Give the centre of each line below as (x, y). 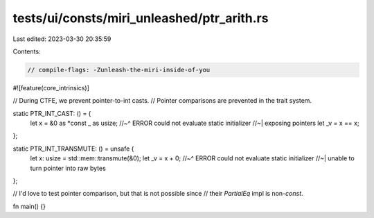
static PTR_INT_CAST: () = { (52, 113)
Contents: (27, 51)
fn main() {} (29, 206)
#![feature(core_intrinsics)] (51, 87)
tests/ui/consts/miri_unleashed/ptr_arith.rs (141, 18)
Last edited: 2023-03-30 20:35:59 (62, 39)
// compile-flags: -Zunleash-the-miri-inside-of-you (119, 70)
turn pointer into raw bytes (68, 168)
